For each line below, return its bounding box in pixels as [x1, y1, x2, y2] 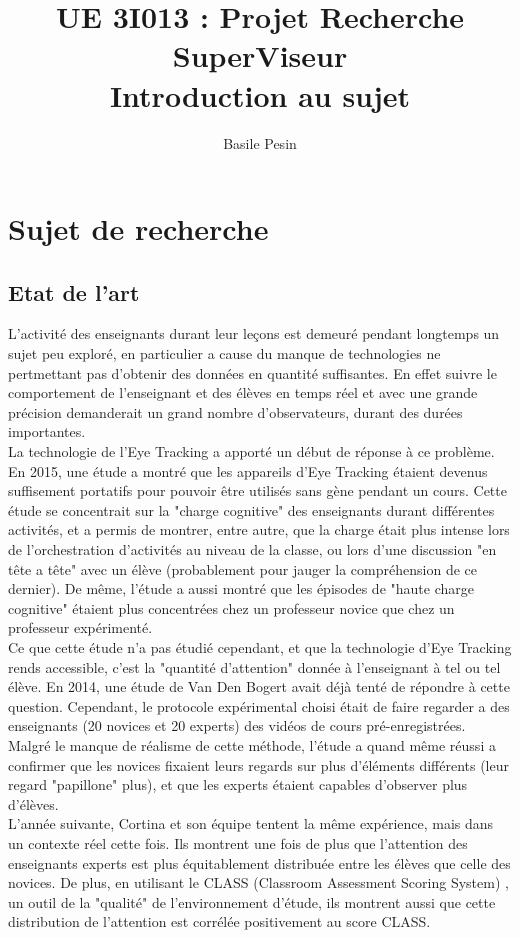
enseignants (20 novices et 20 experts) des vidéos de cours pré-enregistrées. [8, 715, 466, 736]
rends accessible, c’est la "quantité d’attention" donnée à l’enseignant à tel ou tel [8, 656, 501, 677]
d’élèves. [8, 793, 59, 814]
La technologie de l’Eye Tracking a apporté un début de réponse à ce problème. [8, 441, 495, 462]
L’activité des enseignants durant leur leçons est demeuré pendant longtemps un [8, 323, 500, 344]
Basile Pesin [223, 132, 297, 153]
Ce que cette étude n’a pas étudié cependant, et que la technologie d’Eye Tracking [8, 636, 512, 657]
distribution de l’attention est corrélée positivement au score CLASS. [8, 911, 431, 932]
